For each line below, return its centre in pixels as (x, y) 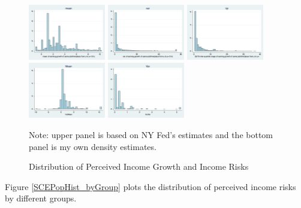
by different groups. (41, 198)
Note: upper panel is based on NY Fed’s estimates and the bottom (151, 134)
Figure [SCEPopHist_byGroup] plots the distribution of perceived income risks (150, 186)
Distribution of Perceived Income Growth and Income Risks (139, 166)
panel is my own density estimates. (93, 146)
